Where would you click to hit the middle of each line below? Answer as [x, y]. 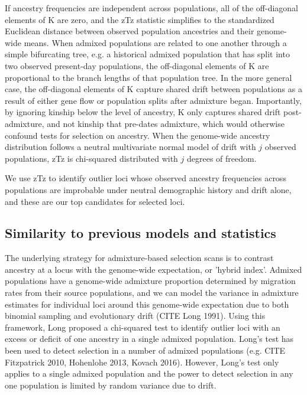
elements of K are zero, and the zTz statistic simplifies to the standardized [140, 19]
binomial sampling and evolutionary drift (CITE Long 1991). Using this [135, 316]
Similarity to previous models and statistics [140, 233]
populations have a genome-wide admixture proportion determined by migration [150, 281]
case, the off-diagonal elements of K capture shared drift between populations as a [153, 89]
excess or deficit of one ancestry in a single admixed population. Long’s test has [149, 339]
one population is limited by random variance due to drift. [111, 385]
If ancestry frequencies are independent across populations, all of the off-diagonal [152, 8]
